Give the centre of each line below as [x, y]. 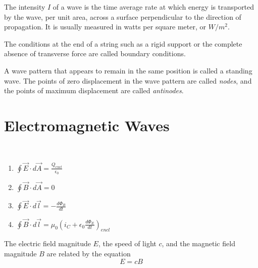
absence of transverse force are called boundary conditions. [95, 53]
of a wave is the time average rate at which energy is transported [153, 7]
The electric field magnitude [47, 243]
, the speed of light [127, 243]
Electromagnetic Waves [87, 125]
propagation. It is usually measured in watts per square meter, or [105, 27]
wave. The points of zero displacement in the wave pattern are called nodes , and [128, 80]
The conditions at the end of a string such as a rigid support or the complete [123, 43]
